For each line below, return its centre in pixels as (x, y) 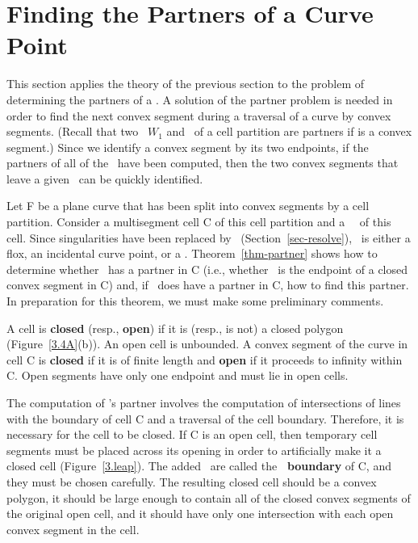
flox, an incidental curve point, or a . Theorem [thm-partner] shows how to (192, 253)
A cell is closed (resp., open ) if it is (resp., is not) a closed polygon (175, 328)
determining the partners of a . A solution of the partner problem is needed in (200, 99)
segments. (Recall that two (73, 131)
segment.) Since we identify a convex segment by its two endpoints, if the (188, 147)
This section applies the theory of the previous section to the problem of (186, 84)
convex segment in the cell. (73, 529)
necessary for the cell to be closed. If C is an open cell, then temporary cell (192, 434)
